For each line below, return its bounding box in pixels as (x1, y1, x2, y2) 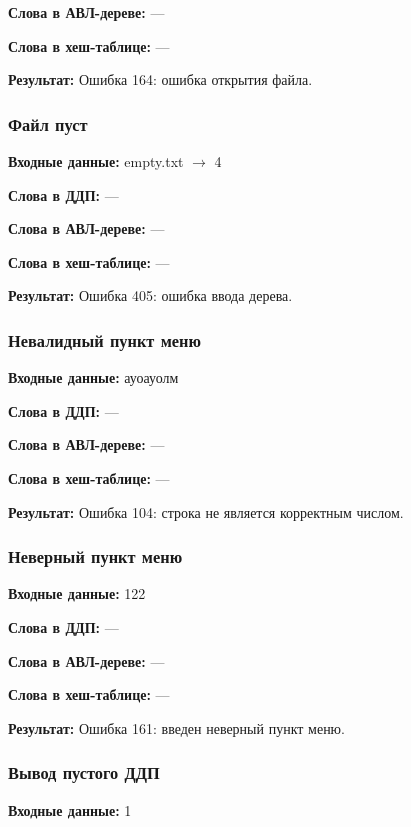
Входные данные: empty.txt (8, 151, 184, 171)
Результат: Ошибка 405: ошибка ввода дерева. (8, 285, 293, 306)
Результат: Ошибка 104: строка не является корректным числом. (8, 501, 404, 522)
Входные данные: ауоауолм (8, 367, 179, 388)
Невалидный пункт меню (8, 327, 202, 352)
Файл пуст (8, 111, 88, 136)
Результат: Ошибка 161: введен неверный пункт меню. (8, 717, 345, 738)
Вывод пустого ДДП (8, 760, 160, 785)
